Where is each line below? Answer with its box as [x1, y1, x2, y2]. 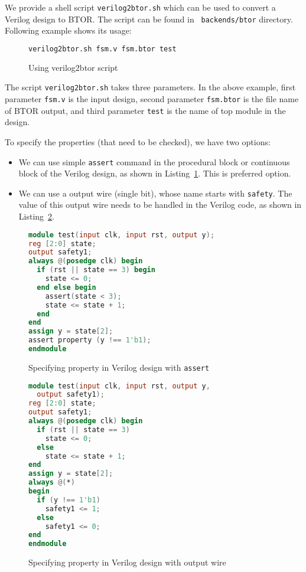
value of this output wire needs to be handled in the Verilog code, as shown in [18, 198, 302, 211]
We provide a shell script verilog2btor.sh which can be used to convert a [5, 1, 276, 13]
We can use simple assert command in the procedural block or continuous [18, 155, 290, 168]
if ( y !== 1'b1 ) [37, 495, 100, 504]
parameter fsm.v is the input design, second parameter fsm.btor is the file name [5, 93, 299, 105]
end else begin [37, 283, 96, 292]
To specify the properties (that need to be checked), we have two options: [5, 135, 271, 148]
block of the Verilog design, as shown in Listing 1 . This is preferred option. [18, 167, 291, 179]
